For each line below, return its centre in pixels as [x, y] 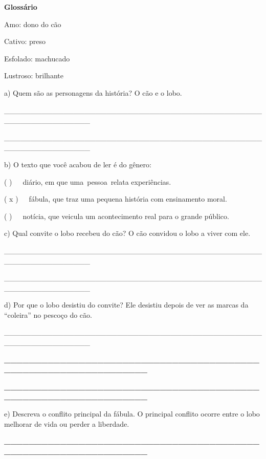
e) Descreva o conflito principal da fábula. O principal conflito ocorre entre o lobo [132, 414]
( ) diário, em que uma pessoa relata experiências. [88, 181]
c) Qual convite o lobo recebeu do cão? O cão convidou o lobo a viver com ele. [127, 233]
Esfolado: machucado [37, 58]
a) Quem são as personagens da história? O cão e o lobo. [93, 92]
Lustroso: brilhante [34, 75]
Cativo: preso [25, 41]
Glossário [21, 7]
